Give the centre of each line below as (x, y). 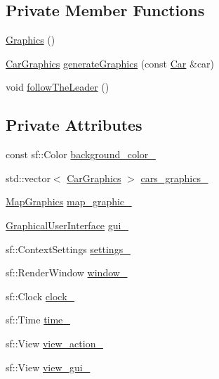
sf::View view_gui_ (48, 367)
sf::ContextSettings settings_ (68, 249)
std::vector (28, 178)
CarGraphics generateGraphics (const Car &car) (110, 63)
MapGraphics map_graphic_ (69, 201)
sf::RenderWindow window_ (67, 272)
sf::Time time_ (38, 320)
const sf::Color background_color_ (81, 154)
